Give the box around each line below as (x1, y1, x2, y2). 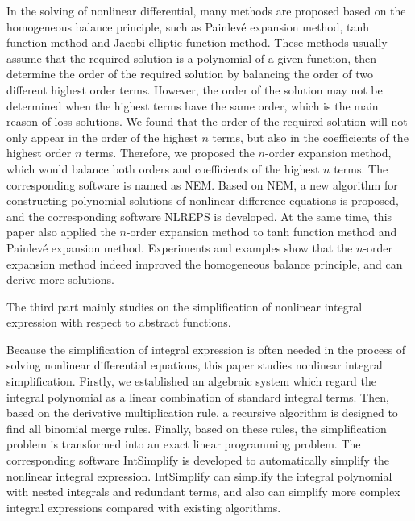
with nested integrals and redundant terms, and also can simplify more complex (6, 483, 400, 500)
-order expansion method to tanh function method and (126, 223, 397, 240)
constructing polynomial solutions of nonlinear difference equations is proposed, (6, 192, 399, 209)
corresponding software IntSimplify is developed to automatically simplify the (6, 452, 389, 469)
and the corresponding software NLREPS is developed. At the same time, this (6, 207, 392, 224)
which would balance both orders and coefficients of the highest (6, 160, 320, 177)
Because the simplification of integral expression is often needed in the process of (6, 340, 406, 357)
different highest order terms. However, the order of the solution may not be (6, 81, 383, 98)
